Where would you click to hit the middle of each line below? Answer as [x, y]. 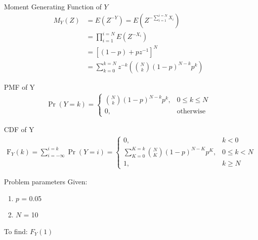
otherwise [191, 112]
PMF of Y [20, 86]
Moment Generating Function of [53, 6]
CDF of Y [19, 129]
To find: [16, 231]
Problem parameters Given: [46, 182]
